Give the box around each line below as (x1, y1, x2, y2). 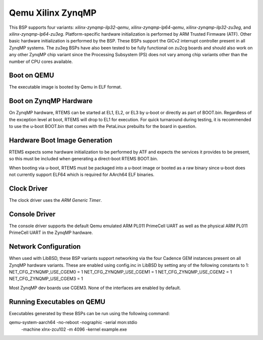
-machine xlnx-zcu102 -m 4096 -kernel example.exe (21, 326, 127, 332)
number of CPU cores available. (9, 59, 73, 64)
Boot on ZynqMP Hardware (9, 97, 93, 105)
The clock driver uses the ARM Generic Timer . (9, 197, 102, 203)
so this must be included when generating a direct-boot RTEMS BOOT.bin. (9, 156, 158, 162)
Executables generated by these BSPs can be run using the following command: (9, 310, 170, 316)
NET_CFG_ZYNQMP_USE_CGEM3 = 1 (9, 276, 83, 282)
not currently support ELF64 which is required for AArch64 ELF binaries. (9, 171, 154, 178)
